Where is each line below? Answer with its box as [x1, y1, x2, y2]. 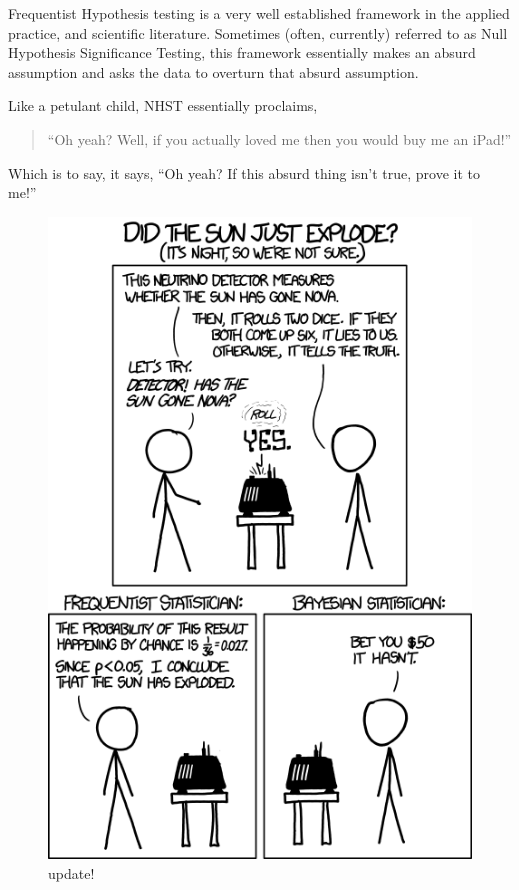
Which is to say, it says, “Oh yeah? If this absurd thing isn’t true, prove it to [8, 162, 480, 183]
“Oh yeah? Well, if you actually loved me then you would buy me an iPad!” [47, 128, 512, 149]
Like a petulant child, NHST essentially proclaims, [8, 95, 318, 116]
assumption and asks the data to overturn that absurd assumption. [8, 61, 419, 82]
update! [48, 862, 95, 883]
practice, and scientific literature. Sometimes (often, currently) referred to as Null [8, 22, 508, 43]
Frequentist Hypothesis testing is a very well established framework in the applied [8, 3, 510, 23]
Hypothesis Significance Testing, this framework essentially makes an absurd [8, 42, 476, 63]
